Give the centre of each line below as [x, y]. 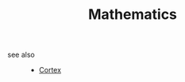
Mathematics [133, 15]
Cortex [50, 70]
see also [21, 55]
